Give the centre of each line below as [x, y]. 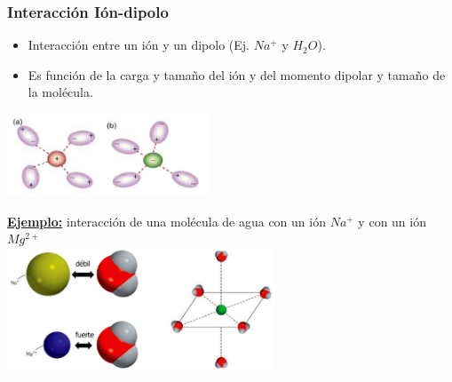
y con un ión [392, 221]
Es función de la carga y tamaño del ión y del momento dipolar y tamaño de [237, 74]
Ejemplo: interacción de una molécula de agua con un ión [167, 221]
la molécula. [60, 92]
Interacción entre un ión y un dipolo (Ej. [139, 45]
